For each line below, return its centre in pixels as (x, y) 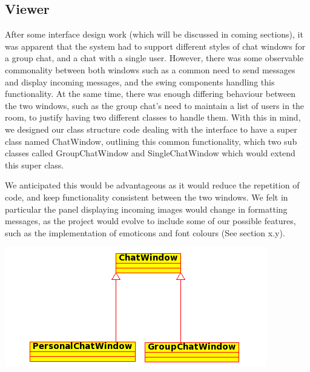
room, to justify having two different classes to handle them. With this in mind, (153, 117)
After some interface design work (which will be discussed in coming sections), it (154, 34)
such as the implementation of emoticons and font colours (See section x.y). (145, 232)
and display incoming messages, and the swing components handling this (140, 81)
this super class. (35, 164)
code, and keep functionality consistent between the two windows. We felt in (147, 197)
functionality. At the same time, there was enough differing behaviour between (150, 94)
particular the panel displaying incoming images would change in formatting (146, 209)
